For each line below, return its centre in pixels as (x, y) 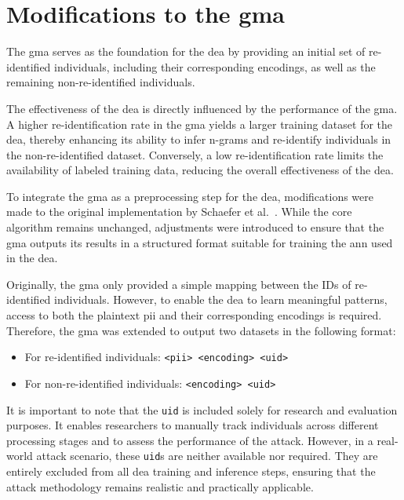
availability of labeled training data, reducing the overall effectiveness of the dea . (200, 170)
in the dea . (32, 258)
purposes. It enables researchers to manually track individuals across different (193, 425)
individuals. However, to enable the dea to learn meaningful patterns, (221, 299)
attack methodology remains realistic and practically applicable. (160, 486)
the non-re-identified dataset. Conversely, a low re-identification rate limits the (195, 154)
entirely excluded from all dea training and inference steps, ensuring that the (191, 471)
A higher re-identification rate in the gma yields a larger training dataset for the (200, 124)
